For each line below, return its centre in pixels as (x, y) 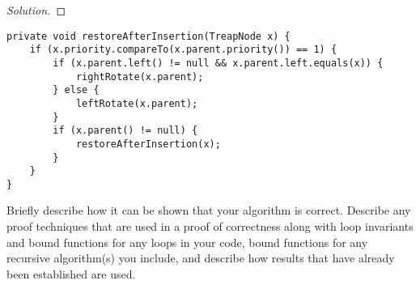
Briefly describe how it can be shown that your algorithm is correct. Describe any (209, 210)
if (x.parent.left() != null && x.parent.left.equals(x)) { (218, 63)
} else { (76, 90)
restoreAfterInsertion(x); (148, 144)
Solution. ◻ (36, 10)
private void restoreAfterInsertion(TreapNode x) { (148, 36)
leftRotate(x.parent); (137, 103)
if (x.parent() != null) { (125, 131)
